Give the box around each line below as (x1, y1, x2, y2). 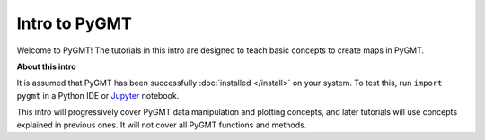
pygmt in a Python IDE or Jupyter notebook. (16, 90, 180, 101)
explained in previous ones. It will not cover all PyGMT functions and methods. (16, 119, 307, 130)
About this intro (16, 61, 76, 72)
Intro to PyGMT (16, 13, 132, 33)
